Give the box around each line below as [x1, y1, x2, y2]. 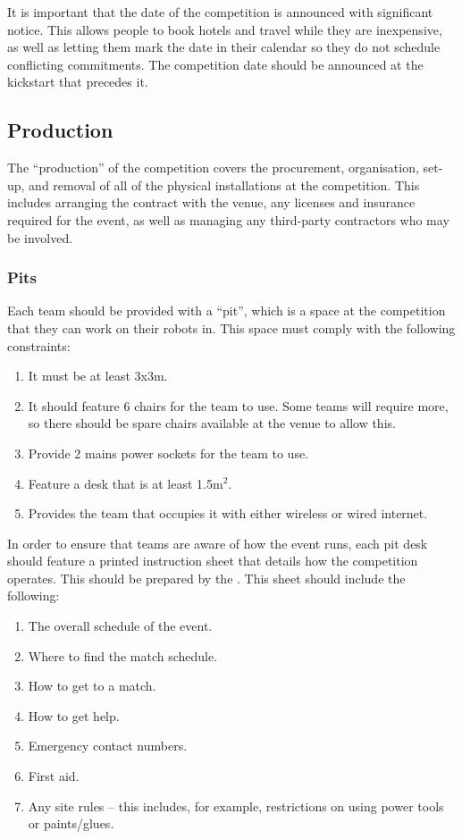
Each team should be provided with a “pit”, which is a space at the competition [7, 301, 446, 320]
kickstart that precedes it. [7, 72, 148, 91]
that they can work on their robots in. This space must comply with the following [7, 318, 456, 337]
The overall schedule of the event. [28, 617, 213, 635]
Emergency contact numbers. [28, 736, 188, 755]
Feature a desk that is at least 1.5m [28, 474, 223, 492]
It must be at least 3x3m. [28, 366, 168, 385]
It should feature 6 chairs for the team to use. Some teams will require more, [28, 396, 449, 415]
